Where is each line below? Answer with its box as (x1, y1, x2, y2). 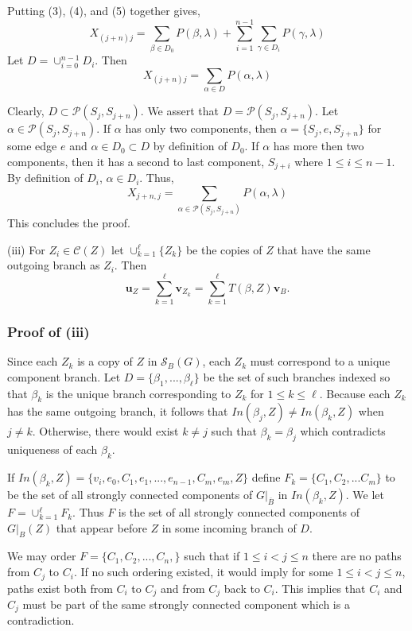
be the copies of (185, 241, 262, 257)
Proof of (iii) (7, 321, 90, 341)
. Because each (319, 385, 391, 401)
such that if (184, 548, 240, 564)
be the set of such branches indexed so (203, 368, 391, 385)
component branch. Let (7, 368, 121, 385)
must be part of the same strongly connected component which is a (22, 595, 350, 612)
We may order (7, 548, 76, 564)
